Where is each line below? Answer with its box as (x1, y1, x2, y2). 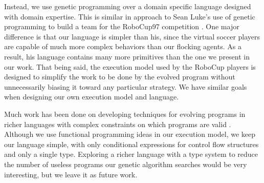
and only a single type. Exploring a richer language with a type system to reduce (4, 149, 258, 159)
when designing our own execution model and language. (4, 91, 179, 102)
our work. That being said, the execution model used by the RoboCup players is (4, 61, 256, 72)
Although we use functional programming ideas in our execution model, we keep (4, 129, 256, 139)
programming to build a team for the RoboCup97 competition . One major (4, 21, 239, 32)
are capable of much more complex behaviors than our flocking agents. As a (4, 41, 241, 52)
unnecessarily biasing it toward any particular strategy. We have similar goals (4, 81, 247, 92)
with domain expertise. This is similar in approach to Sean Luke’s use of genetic (4, 11, 255, 22)
